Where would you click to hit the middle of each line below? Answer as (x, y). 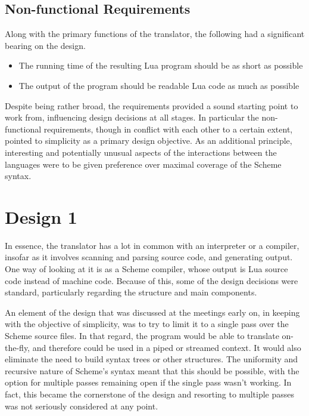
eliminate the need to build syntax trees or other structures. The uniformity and (152, 359)
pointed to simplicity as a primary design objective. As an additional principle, (149, 141)
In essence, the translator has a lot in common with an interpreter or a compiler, (152, 245)
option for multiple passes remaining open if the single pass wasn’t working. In (148, 382)
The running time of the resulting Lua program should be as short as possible (161, 65)
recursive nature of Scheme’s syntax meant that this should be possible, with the (152, 370)
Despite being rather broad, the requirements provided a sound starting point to (152, 105)
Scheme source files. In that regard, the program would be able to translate (142, 336)
